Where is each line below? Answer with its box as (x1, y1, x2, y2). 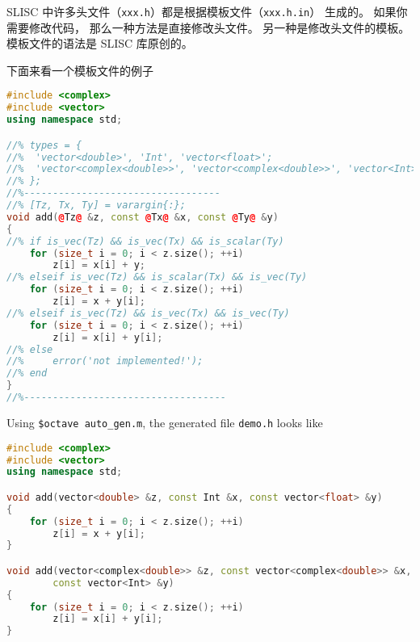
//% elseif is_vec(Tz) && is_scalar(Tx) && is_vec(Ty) (6, 271, 308, 283)
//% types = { (6, 139, 82, 151)
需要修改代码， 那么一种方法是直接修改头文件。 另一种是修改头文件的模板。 (6, 19, 410, 36)
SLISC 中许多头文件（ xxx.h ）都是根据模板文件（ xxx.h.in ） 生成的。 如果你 (6, 3, 408, 19)
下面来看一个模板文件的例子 (6, 61, 153, 78)
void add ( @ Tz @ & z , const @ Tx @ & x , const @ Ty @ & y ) (6, 211, 279, 223)
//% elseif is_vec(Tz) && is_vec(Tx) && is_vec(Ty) (6, 307, 290, 319)
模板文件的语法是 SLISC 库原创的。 (6, 35, 193, 52)
